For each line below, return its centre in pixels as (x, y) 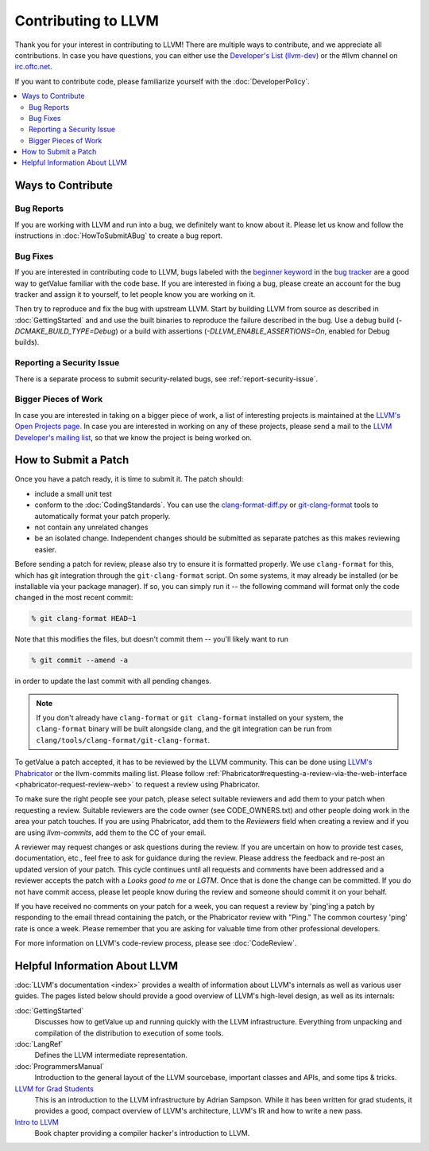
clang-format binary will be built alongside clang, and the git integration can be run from (184, 729)
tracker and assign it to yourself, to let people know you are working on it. (135, 294)
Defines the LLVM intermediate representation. (111, 1055)
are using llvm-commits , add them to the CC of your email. (110, 833)
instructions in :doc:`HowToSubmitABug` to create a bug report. (119, 236)
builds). (27, 342)
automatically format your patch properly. (102, 516)
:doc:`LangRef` (39, 1044)
